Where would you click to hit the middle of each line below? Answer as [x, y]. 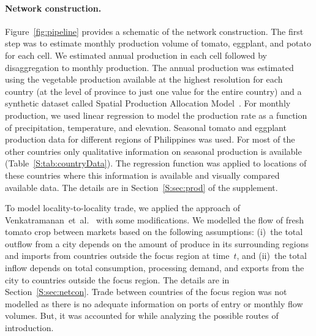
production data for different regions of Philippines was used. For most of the [150, 139]
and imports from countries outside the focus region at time [117, 256]
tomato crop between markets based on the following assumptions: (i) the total [154, 232]
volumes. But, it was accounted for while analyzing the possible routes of [142, 315]
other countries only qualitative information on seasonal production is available [153, 151]
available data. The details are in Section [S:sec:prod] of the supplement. [141, 187]
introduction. [29, 328]
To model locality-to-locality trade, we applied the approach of [122, 208]
